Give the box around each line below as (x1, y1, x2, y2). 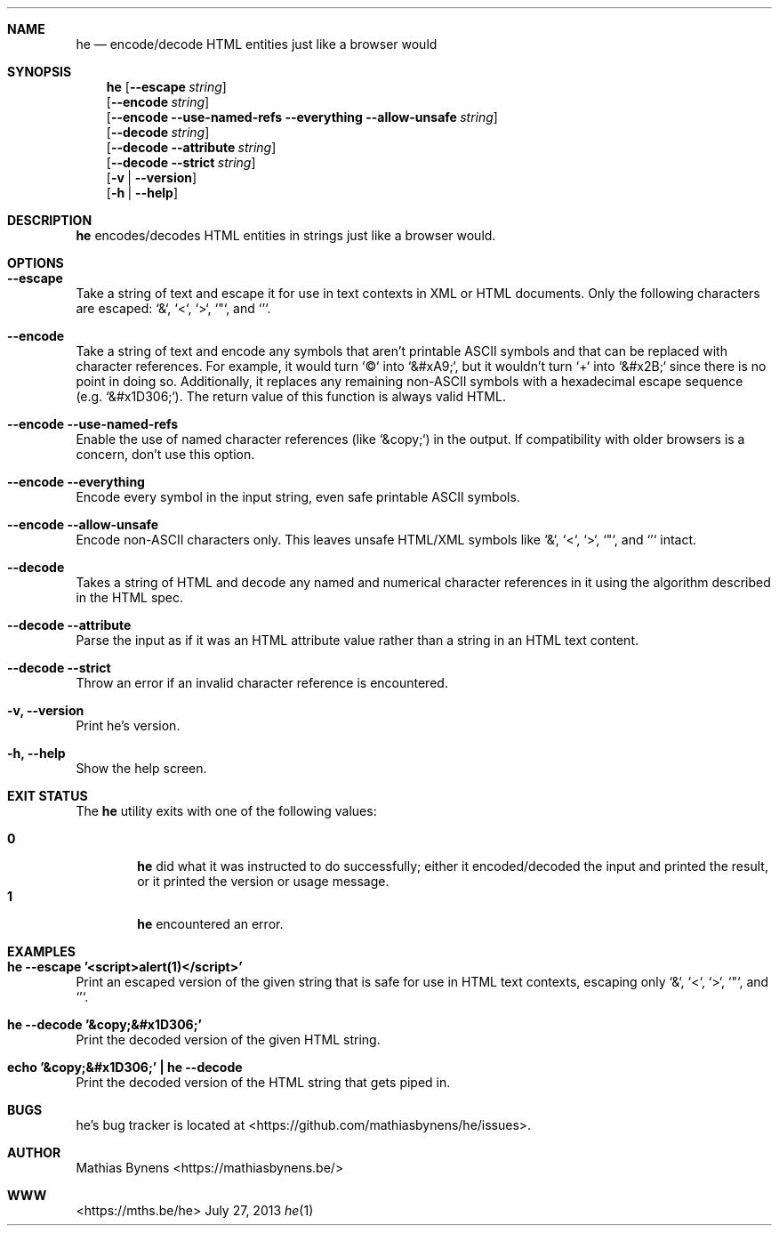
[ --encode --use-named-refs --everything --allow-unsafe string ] (106, 109, 498, 125)
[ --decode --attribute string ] (106, 140, 277, 155)
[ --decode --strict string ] (106, 155, 256, 170)
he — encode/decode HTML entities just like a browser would (76, 36, 438, 52)
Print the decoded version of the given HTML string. (76, 1032, 381, 1047)
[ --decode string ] (106, 125, 210, 140)
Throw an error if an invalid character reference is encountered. (76, 675, 448, 690)
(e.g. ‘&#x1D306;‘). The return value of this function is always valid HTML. (76, 389, 506, 404)
